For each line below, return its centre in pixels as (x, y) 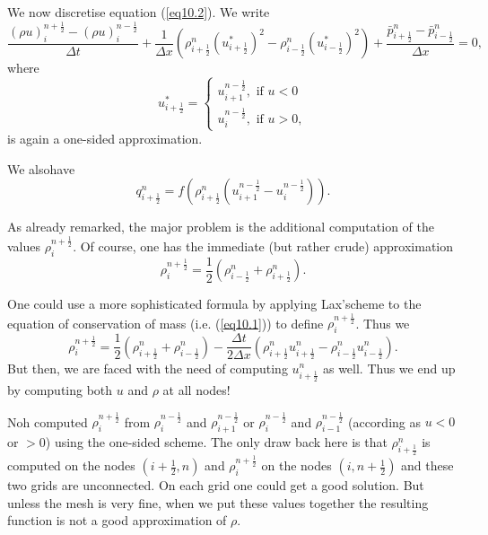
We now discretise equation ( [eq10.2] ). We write (139, 12)
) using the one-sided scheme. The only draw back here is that (216, 441)
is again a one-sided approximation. (105, 139)
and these (427, 465)
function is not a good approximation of (117, 520)
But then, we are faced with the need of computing (148, 368)
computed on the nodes (71, 465)
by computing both (60, 389)
